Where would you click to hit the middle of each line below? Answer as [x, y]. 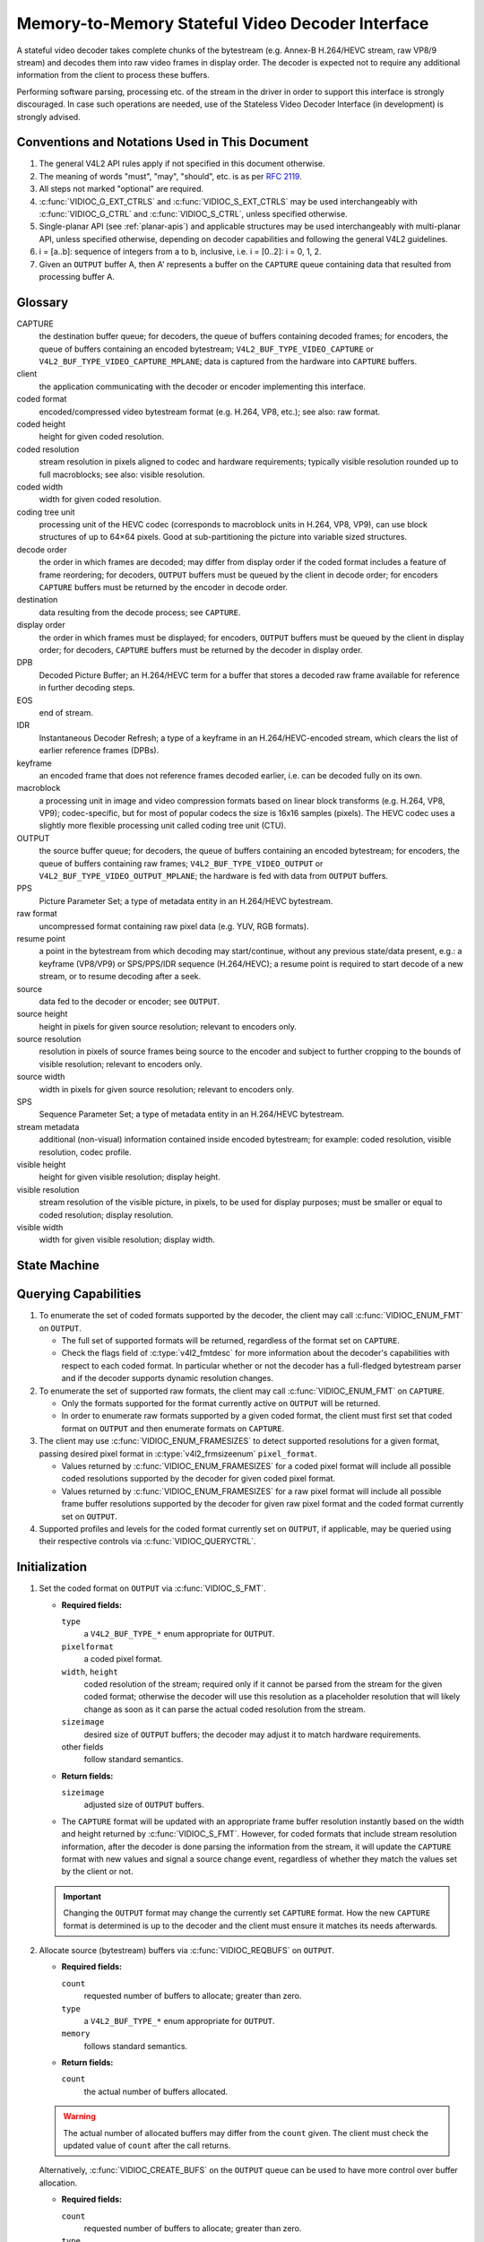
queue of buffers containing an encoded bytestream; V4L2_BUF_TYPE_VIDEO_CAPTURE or [206, 349]
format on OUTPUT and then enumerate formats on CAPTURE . [173, 1428]
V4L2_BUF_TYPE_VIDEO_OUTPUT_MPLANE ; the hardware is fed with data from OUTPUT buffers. [214, 876]
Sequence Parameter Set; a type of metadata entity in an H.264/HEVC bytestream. [192, 1114]
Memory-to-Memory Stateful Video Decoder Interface [223, 23]
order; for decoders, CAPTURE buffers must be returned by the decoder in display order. [201, 649]
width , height [90, 1672]
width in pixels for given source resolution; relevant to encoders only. [167, 1089]
